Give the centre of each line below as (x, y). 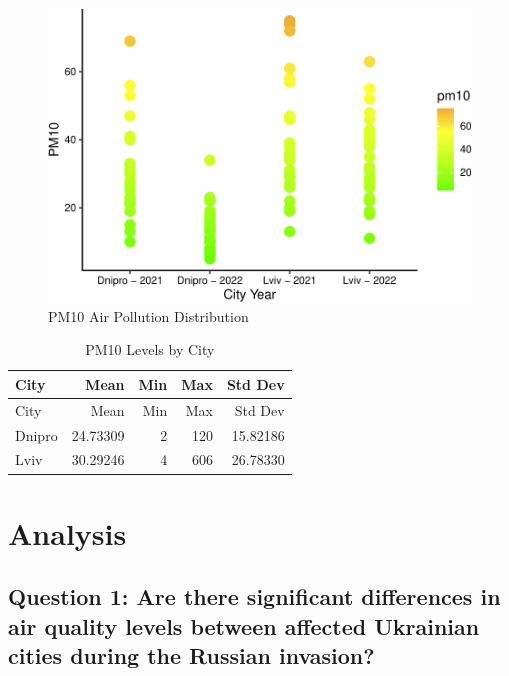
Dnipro (36, 434)
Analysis (67, 532)
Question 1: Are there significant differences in (254, 596)
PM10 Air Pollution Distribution (148, 315)
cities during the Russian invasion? (191, 655)
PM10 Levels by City (150, 349)
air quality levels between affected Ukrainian (244, 625)
